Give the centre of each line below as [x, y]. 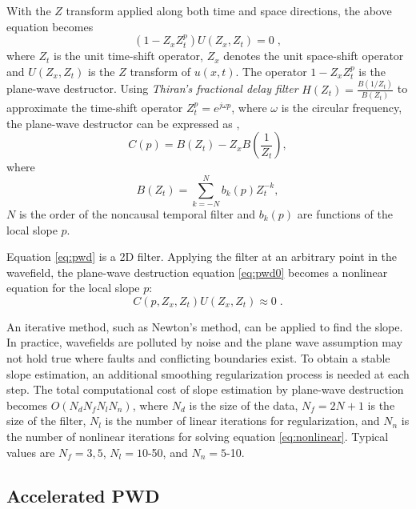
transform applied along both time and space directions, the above [229, 10]
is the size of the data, [244, 405]
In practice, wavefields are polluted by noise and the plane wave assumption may [205, 342]
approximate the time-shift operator [95, 107]
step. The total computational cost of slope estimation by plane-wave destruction [205, 389]
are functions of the [345, 213]
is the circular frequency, [342, 107]
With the [29, 10]
